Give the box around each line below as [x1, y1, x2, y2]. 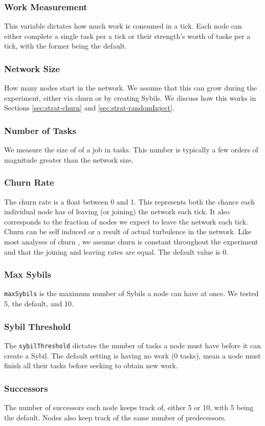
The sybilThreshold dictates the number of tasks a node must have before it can [4, 340, 261, 350]
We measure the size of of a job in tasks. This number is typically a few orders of [4, 144, 258, 155]
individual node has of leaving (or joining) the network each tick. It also [4, 206, 230, 217]
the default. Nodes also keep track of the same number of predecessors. [4, 412, 226, 422]
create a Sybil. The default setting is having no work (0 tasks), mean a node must [4, 350, 261, 361]
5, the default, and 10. [4, 298, 74, 309]
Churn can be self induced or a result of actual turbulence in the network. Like [4, 226, 252, 237]
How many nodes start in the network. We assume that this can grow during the [4, 82, 257, 93]
